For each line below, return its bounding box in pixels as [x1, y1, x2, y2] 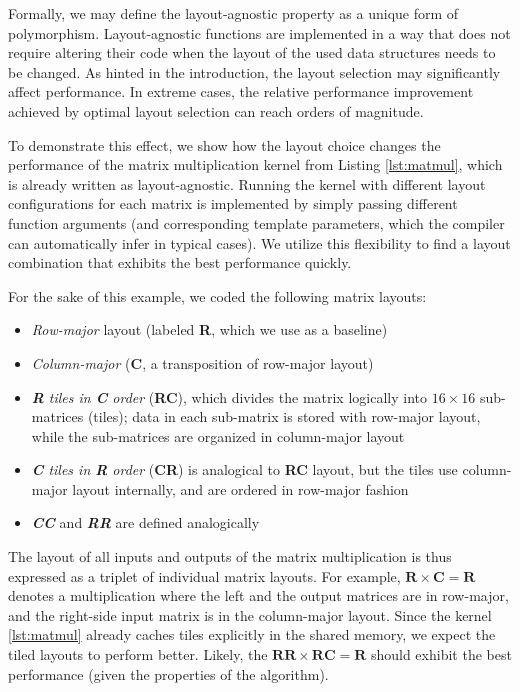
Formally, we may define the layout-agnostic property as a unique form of [8, 3, 459, 23]
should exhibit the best [370, 644, 512, 665]
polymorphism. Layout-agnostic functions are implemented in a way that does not [8, 22, 511, 43]
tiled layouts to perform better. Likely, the [8, 644, 268, 665]
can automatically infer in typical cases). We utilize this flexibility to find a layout [8, 232, 511, 253]
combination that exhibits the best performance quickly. [8, 252, 352, 273]
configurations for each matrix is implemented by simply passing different [8, 193, 458, 214]
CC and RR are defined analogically [31, 512, 260, 533]
